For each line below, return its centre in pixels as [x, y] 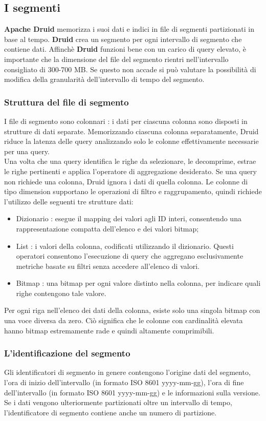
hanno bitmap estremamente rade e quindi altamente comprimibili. [109, 330]
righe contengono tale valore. [61, 293]
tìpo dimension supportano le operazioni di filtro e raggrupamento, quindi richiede [133, 191]
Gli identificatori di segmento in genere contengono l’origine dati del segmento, [127, 372]
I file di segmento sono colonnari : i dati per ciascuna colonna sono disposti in [126, 121]
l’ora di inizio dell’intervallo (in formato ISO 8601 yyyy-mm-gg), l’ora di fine [124, 382]
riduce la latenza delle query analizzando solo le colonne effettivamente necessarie [131, 141]
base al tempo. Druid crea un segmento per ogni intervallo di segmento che [123, 39]
